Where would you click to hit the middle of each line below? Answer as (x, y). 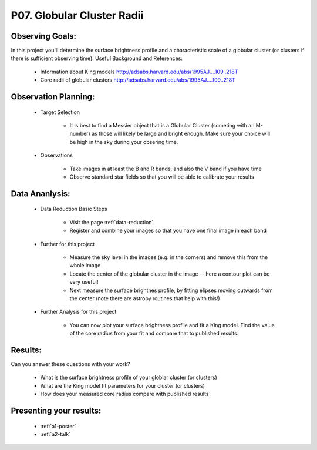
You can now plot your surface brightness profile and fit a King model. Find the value (172, 325)
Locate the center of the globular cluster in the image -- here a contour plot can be (170, 274)
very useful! (84, 282)
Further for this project (68, 244)
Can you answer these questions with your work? (70, 364)
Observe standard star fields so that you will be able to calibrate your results (162, 177)
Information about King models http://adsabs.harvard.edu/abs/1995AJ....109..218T (139, 72)
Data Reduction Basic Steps (74, 209)
